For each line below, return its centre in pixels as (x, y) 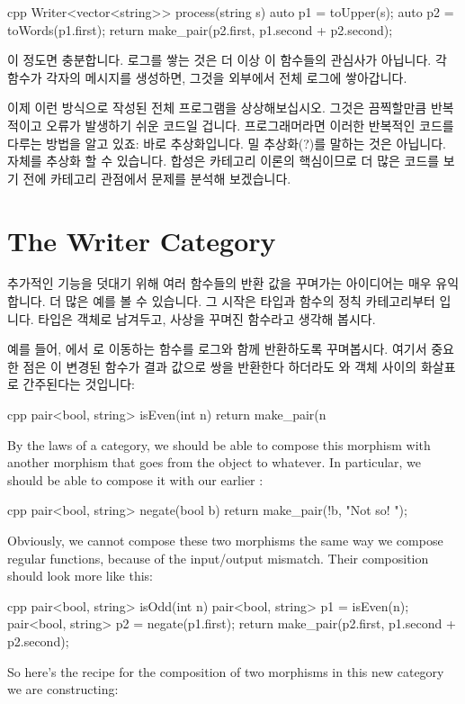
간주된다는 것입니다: (79, 384)
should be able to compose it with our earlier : (135, 479)
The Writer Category (142, 240)
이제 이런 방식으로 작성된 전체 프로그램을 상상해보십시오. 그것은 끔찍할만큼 (217, 108)
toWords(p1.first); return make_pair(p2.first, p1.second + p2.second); (200, 29)
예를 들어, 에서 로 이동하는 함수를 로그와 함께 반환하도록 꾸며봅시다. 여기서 (217, 349)
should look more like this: (80, 576)
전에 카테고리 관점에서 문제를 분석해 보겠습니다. (157, 178)
